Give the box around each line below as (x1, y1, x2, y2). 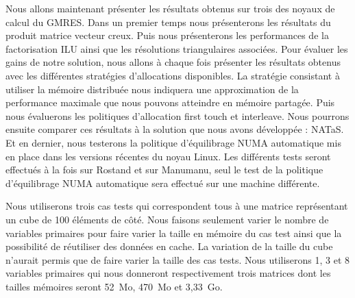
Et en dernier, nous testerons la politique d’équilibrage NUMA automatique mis (5, 135, 341, 149)
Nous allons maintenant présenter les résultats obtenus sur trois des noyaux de (5, 1, 335, 15)
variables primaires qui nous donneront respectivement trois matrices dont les (5, 266, 331, 280)
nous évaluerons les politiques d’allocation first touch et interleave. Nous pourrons (5, 108, 350, 123)
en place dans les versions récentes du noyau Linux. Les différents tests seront (5, 149, 331, 163)
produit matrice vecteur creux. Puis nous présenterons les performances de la (5, 28, 329, 42)
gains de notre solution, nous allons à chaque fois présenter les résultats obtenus (5, 55, 341, 69)
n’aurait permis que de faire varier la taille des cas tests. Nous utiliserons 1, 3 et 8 (5, 252, 350, 266)
